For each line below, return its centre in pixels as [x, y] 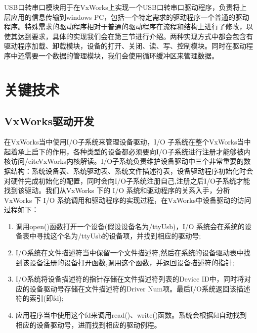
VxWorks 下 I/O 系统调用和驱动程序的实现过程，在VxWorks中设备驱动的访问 [128, 200]
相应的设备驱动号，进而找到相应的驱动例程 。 [88, 324]
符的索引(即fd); [40, 298]
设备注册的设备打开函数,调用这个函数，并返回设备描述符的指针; [132, 262]
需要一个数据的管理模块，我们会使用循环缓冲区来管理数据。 [121, 55]
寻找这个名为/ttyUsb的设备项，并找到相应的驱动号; [119, 236]
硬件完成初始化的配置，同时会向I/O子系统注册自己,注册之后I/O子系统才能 [130, 180]
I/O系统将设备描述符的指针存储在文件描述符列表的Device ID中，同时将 [130, 279]
